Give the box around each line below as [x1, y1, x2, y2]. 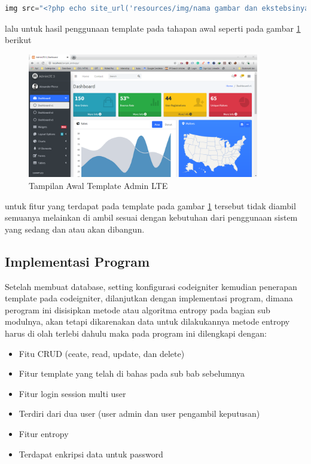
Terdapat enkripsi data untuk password [19, 447, 163, 460]
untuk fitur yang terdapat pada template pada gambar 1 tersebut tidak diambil [5, 199, 296, 212]
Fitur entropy [19, 427, 69, 439]
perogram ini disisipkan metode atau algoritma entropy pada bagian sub [5, 303, 270, 316]
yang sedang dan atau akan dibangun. [5, 222, 145, 235]
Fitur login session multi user [19, 387, 126, 399]
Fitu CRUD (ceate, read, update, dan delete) [19, 347, 185, 359]
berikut [5, 33, 32, 46]
